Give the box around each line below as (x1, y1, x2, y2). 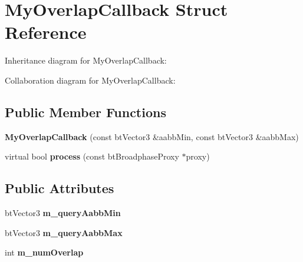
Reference (5, 20, 87, 44)
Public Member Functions (5, 102, 166, 121)
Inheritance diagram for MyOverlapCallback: (5, 54, 167, 67)
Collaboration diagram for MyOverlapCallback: (5, 74, 176, 86)
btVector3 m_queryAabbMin (5, 207, 121, 219)
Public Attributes (5, 179, 114, 197)
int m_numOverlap (5, 246, 84, 258)
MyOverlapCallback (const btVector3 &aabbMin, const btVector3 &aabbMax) (5, 130, 299, 142)
